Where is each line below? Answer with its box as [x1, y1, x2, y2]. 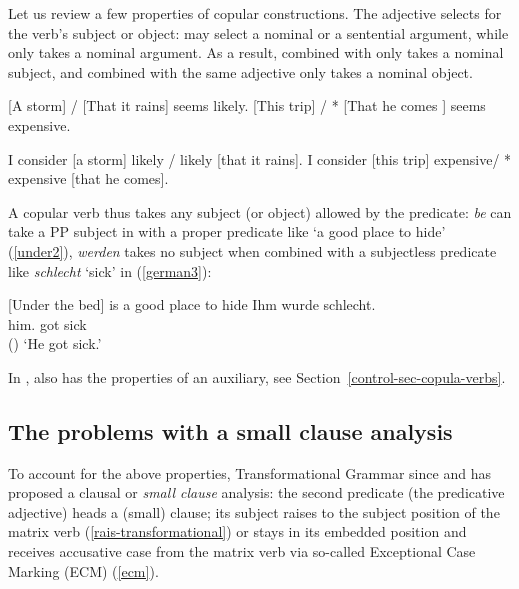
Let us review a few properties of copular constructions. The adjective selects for [8, 3, 502, 23]
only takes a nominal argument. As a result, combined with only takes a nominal [8, 42, 504, 63]
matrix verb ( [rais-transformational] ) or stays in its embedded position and [8, 521, 467, 542]
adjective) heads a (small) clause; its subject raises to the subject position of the [8, 501, 500, 522]
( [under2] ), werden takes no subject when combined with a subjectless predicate [8, 240, 497, 261]
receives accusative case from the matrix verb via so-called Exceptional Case [8, 541, 476, 562]
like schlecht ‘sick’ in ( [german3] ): [8, 260, 212, 281]
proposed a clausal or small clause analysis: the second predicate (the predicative [8, 482, 505, 503]
